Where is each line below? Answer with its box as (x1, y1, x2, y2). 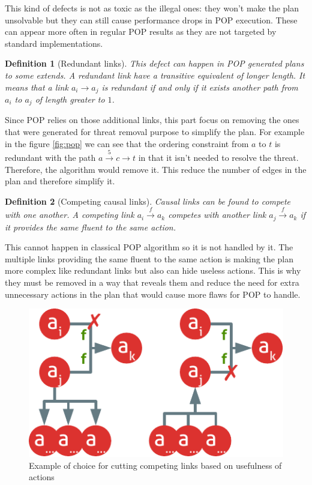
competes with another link (168, 208, 266, 221)
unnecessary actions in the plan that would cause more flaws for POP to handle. (5, 288, 301, 300)
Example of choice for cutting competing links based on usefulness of (29, 459, 282, 471)
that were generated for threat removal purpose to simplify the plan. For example (5, 125, 305, 138)
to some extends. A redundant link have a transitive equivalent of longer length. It (5, 68, 305, 81)
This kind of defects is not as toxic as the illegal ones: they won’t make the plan (5, 2, 299, 14)
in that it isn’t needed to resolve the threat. (138, 151, 299, 164)
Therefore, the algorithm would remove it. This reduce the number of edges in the (5, 163, 307, 175)
